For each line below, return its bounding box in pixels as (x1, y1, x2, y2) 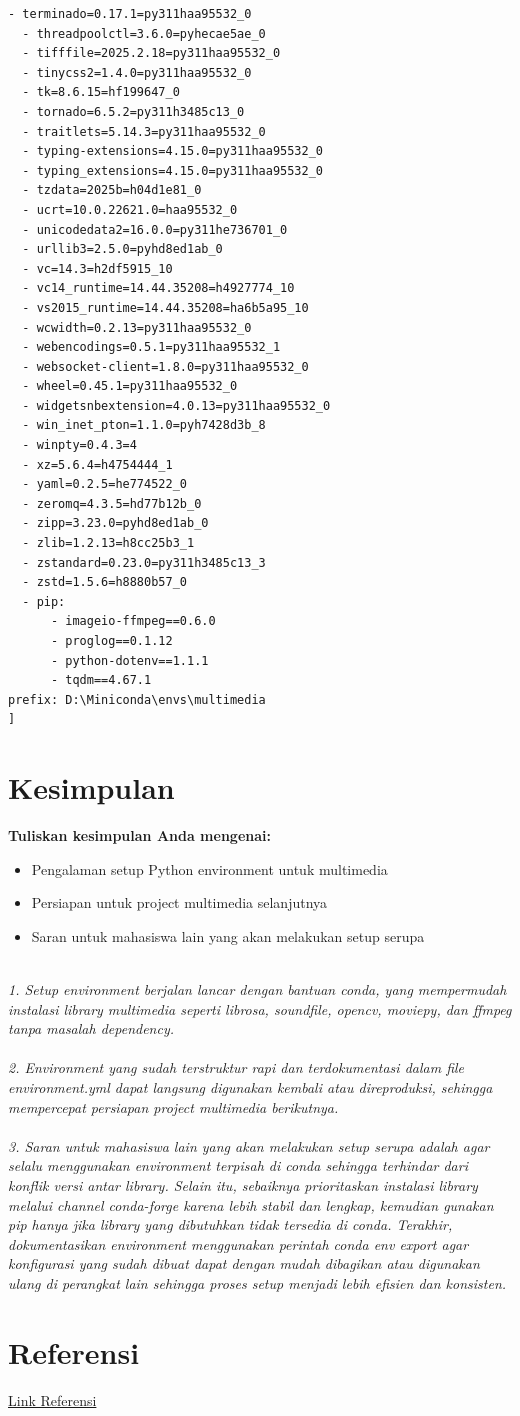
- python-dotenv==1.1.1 (50, 653, 209, 668)
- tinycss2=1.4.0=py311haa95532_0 (22, 65, 252, 80)
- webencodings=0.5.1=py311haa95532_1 (22, 340, 281, 355)
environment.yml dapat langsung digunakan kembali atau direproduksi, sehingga (8, 1077, 493, 1098)
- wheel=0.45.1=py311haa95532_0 (22, 379, 238, 394)
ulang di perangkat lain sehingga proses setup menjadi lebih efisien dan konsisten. (8, 1272, 507, 1293)
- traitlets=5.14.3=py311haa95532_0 (22, 124, 266, 139)
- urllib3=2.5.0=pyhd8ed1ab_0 (22, 242, 223, 257)
